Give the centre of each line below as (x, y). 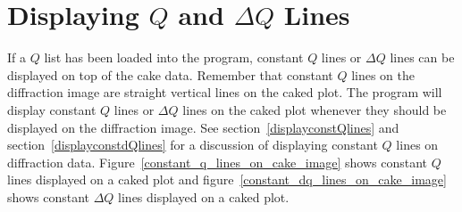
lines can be (422, 57)
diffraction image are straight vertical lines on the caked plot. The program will (225, 92)
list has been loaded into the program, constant (174, 57)
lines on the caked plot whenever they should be (315, 109)
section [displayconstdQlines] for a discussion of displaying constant (193, 145)
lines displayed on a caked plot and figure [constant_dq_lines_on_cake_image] (227, 179)
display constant (52, 109)
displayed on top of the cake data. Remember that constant (170, 74)
